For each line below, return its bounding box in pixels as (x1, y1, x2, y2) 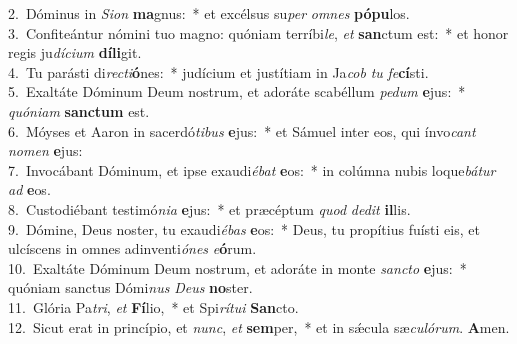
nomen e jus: (8, 140, 83, 161)
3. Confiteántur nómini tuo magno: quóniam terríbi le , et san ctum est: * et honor (8, 22, 509, 43)
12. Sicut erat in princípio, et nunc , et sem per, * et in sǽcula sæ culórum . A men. (8, 316, 510, 337)
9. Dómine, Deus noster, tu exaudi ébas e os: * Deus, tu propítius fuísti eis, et (8, 218, 480, 239)
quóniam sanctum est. (8, 100, 150, 121)
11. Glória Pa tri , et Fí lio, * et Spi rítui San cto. (8, 296, 299, 317)
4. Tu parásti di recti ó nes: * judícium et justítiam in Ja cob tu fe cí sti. (8, 61, 429, 82)
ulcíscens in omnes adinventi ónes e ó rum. (8, 238, 257, 259)
